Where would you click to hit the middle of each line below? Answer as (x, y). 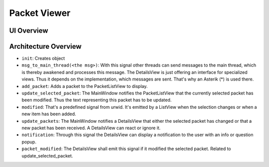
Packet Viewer (40, 13)
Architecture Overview (45, 46)
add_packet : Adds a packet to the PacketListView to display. (85, 86)
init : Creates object (43, 58)
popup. (29, 142)
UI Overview (29, 31)
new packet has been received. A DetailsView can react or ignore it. (91, 128)
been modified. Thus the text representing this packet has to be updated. (97, 100)
